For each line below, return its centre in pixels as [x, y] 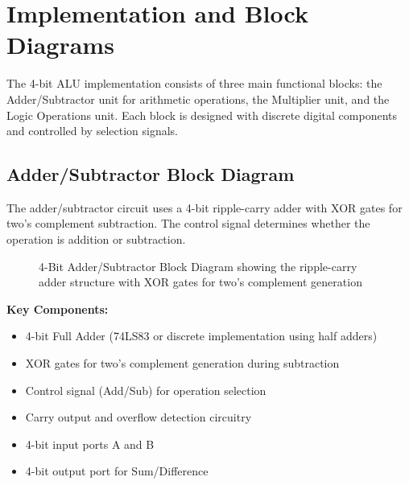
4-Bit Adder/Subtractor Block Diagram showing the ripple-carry [198, 266]
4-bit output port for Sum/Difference [117, 471]
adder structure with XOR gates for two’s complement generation [200, 282]
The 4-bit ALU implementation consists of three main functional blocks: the [194, 83]
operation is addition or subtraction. [96, 239]
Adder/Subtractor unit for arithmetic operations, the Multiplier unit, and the [198, 99]
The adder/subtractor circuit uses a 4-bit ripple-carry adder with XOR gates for [204, 207]
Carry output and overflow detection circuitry [138, 417]
